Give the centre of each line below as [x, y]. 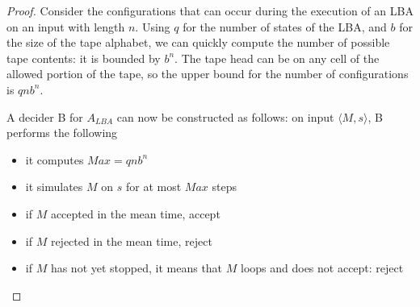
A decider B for [45, 116]
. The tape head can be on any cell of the [277, 58]
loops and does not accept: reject [322, 268]
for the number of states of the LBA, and [285, 26]
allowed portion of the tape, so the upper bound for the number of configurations [208, 74]
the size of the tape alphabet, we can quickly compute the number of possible [198, 42]
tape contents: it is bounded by [84, 58]
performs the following [62, 133]
